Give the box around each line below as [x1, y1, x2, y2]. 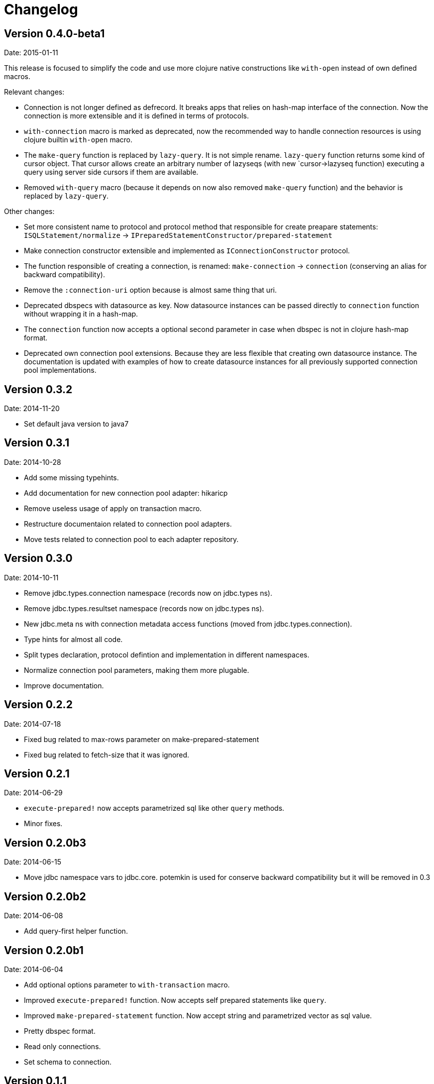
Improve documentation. [24, 681, 104, 690]
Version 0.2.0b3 [4, 836, 86, 849]
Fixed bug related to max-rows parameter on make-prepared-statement [24, 735, 259, 744]
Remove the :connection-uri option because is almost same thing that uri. [24, 286, 277, 295]
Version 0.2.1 [4, 767, 70, 780]
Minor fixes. [24, 819, 63, 828]
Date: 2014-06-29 [4, 788, 63, 797]
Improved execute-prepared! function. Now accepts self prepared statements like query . [24, 995, 326, 1004]
